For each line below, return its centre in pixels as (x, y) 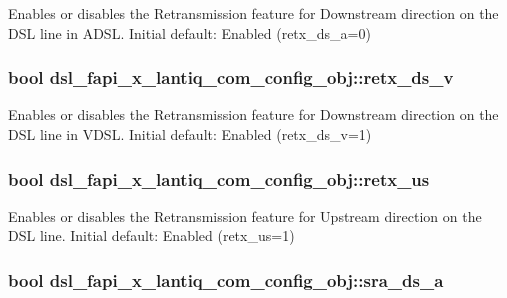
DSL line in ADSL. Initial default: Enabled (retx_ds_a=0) (189, 32)
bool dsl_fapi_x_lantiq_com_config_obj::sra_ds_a (226, 279)
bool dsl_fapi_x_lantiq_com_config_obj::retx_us (219, 178)
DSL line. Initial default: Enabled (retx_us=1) (151, 235)
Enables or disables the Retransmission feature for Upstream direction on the (245, 215)
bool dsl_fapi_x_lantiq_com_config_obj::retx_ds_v (231, 77)
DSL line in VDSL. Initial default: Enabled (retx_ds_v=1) (190, 134)
